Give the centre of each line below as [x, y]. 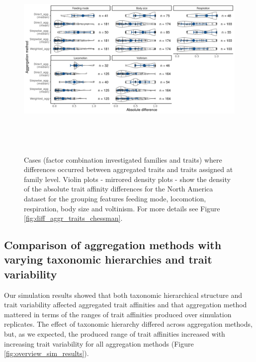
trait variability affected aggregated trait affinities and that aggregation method [126, 305]
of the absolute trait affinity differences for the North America [119, 189]
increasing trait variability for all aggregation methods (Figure [99, 343]
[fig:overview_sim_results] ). [46, 353]
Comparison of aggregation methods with [113, 245]
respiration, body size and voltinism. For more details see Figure [122, 208]
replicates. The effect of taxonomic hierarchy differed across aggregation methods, [128, 324]
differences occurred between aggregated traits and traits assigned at [128, 169]
